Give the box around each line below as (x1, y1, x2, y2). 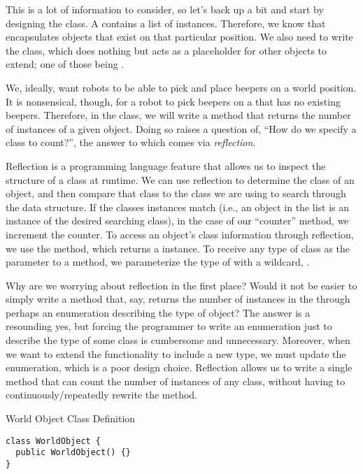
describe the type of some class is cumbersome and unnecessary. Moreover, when (6, 333, 350, 347)
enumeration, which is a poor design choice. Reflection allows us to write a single (6, 360, 353, 375)
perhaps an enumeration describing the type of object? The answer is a (6, 305, 311, 319)
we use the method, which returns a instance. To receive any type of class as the (6, 240, 350, 255)
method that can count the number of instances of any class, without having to (6, 373, 346, 388)
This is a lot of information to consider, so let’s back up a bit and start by (6, 2, 324, 16)
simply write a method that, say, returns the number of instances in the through (6, 292, 350, 306)
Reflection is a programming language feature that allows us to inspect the (6, 158, 326, 173)
